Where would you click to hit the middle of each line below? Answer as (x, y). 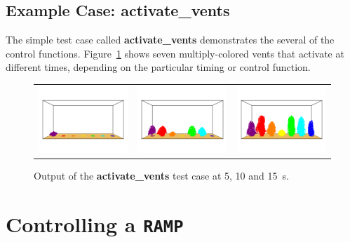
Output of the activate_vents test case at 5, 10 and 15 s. (161, 176)
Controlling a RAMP (95, 224)
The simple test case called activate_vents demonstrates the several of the (170, 40)
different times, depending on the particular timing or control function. (158, 67)
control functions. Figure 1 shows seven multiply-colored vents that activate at (175, 53)
